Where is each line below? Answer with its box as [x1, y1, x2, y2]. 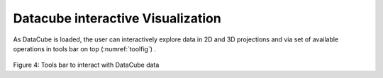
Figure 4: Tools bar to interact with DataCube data [13, 60, 160, 70]
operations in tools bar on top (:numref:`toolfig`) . [13, 44, 156, 53]
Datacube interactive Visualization [13, 11, 221, 26]
